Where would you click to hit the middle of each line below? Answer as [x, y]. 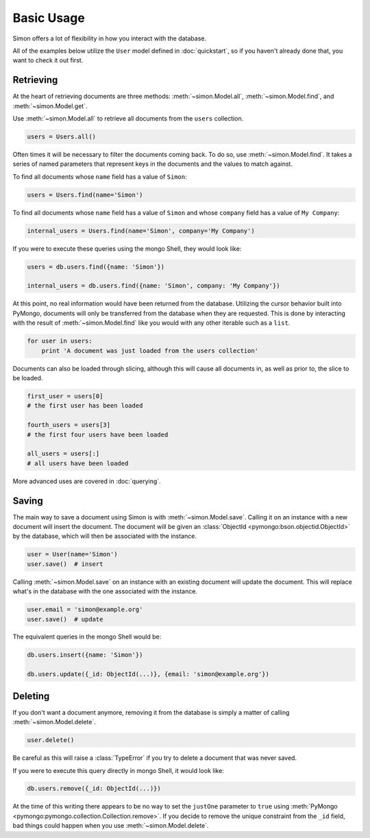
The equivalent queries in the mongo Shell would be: [87, 637]
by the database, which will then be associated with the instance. [104, 536]
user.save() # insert [65, 564]
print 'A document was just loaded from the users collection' [150, 350]
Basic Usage [49, 18]
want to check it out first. [48, 60]
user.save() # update [65, 619]
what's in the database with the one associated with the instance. [105, 591]
